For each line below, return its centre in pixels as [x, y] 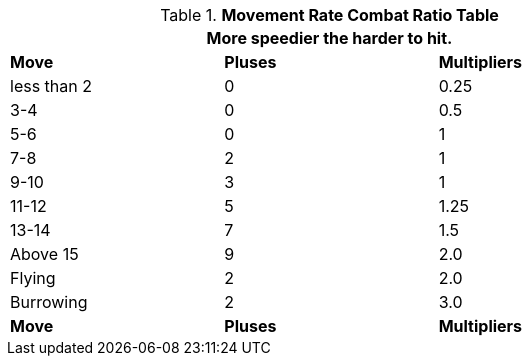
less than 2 [51, 86]
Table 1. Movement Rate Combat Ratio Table [329, 15]
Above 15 [44, 254]
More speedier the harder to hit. [329, 38]
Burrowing [49, 302]
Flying [33, 278]
